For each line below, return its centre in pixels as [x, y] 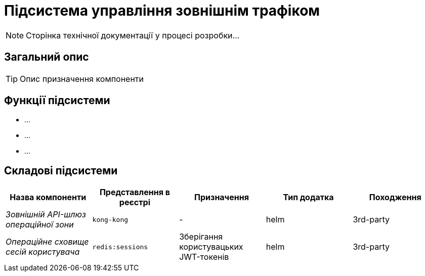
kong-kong [110, 219]
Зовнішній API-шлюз [46, 215]
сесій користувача [43, 252]
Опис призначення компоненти [82, 79]
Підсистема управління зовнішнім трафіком [162, 11]
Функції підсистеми [57, 101]
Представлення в [135, 192]
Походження [395, 197]
